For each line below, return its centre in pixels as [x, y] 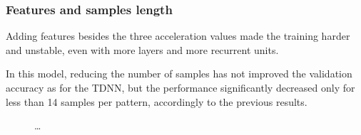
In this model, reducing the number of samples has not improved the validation [179, 74]
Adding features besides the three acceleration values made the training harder [178, 36]
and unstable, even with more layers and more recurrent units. [142, 49]
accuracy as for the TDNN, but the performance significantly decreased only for [180, 87]
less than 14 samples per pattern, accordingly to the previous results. [157, 101]
